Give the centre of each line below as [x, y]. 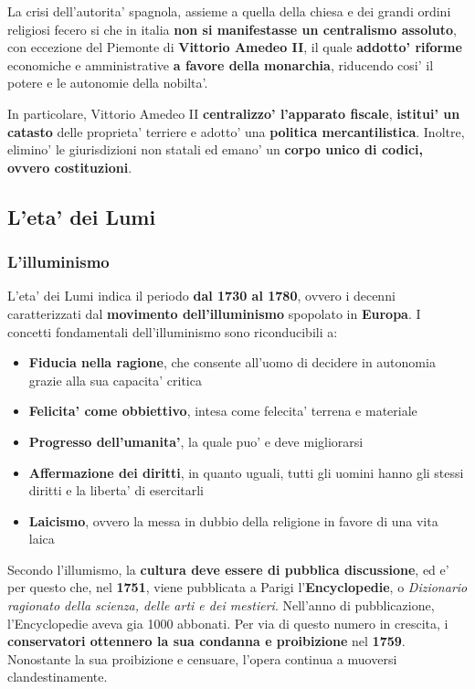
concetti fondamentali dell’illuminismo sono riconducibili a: [173, 331]
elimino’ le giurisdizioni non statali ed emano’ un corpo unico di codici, [216, 149]
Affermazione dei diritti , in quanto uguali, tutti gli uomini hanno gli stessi [246, 472]
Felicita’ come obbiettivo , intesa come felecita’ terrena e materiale [223, 411]
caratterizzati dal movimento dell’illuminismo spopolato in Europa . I [214, 313]
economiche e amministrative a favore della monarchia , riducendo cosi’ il [221, 64]
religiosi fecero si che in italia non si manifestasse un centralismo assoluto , [232, 29]
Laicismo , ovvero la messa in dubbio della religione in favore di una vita [233, 520]
